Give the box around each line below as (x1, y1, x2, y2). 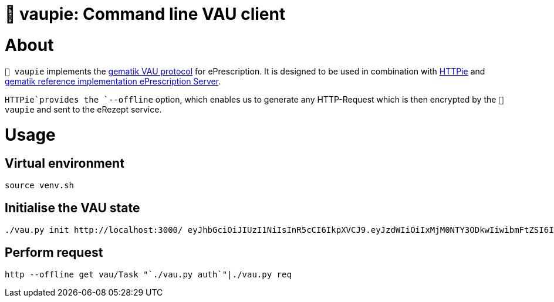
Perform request (5, 245, 103, 260)
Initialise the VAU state (5, 200, 140, 215)
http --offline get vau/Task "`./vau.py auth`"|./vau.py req (5, 270, 292, 280)
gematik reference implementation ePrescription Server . (5, 76, 221, 86)
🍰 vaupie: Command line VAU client (5, 4, 286, 24)
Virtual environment (5, 156, 124, 171)
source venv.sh (5, 181, 75, 191)
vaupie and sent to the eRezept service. (5, 104, 162, 114)
